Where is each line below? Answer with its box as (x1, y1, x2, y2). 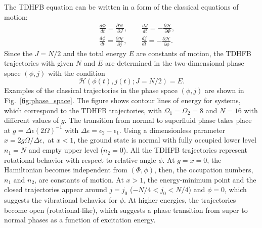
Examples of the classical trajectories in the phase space (4, 85, 178, 96)
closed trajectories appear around (4, 184, 107, 195)
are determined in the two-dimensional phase (105, 58, 244, 68)
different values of (4, 115, 59, 125)
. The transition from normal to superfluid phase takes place (64, 115, 252, 125)
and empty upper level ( (28, 145, 104, 155)
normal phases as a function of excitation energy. (4, 214, 156, 225)
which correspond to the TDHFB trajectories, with (4, 105, 162, 115)
